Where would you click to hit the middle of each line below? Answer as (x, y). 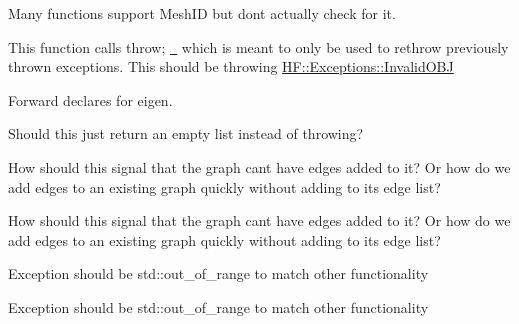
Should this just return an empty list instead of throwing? (186, 133)
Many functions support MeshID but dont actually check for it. (202, 13)
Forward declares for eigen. (90, 99)
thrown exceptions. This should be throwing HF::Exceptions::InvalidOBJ (231, 66)
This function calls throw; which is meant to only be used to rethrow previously (258, 46)
